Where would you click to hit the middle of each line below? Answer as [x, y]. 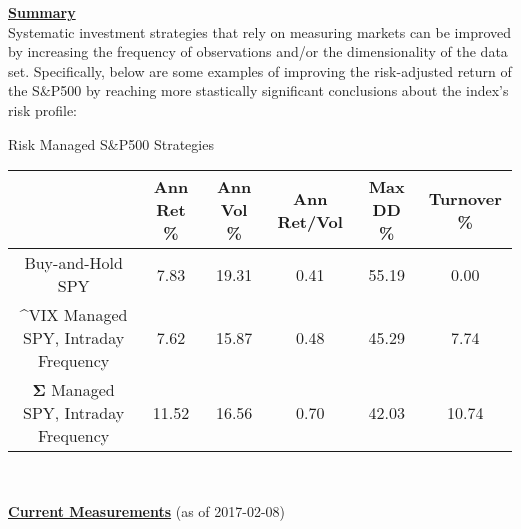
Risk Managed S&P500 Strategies [111, 143]
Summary [42, 12]
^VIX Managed [73, 315]
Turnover [465, 198]
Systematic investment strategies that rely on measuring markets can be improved [260, 31]
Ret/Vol [310, 221]
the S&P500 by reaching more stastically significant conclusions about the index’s [258, 90]
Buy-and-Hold [73, 263]
